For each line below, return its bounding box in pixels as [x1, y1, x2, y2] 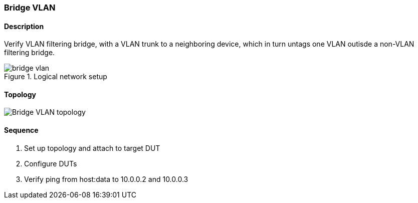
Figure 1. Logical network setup [4, 72, 107, 81]
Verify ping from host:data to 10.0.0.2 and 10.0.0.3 [24, 174, 188, 183]
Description [4, 22, 44, 31]
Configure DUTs [24, 159, 77, 168]
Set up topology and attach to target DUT [24, 143, 160, 152]
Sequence [4, 126, 39, 135]
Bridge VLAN [4, 3, 56, 13]
